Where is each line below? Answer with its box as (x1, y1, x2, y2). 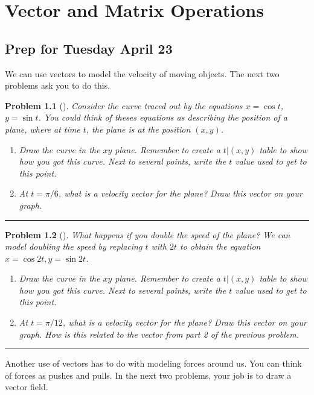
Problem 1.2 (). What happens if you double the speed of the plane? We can (5, 228, 290, 241)
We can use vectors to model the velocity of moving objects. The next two (5, 67, 280, 80)
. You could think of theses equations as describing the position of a (38, 111, 287, 124)
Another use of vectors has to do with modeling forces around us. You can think (5, 357, 302, 370)
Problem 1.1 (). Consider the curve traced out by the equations (5, 99, 243, 112)
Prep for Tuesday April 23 (5, 39, 173, 57)
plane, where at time (5, 122, 80, 135)
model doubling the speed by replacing (5, 240, 143, 253)
